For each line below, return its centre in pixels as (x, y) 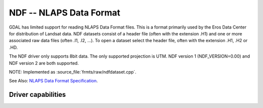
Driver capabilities (38, 95)
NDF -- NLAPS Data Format (65, 13)
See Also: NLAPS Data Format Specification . (54, 81)
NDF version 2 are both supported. (44, 63)
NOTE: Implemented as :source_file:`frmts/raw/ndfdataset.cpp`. (73, 72)
